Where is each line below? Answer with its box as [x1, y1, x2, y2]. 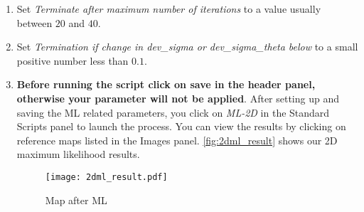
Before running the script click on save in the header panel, [16, 77, 316, 92]
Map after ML [45, 192, 107, 207]
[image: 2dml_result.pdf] [45, 171, 168, 182]
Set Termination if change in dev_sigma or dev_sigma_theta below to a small [16, 39, 358, 54]
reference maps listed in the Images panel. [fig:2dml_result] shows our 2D [16, 132, 338, 147]
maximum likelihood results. [16, 147, 140, 161]
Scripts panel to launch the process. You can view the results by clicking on [16, 119, 346, 134]
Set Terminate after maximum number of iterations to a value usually [16, 1, 321, 16]
